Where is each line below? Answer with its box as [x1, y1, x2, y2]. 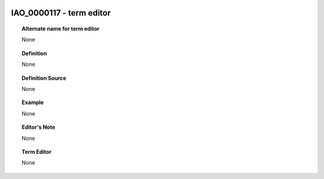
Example [22, 99, 44, 106]
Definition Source [22, 74, 67, 81]
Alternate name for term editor [22, 25, 100, 32]
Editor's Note [22, 123, 55, 131]
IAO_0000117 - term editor [11, 8, 111, 18]
